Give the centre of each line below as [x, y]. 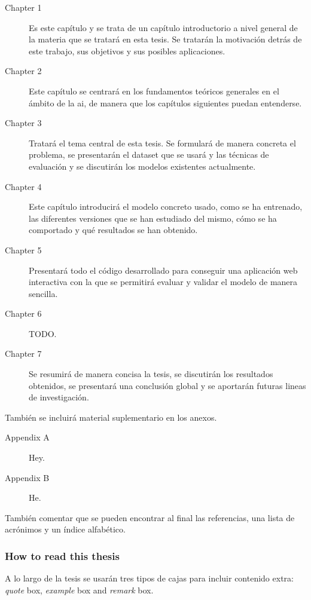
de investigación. [59, 397]
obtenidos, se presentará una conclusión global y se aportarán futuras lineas [167, 385]
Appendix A [27, 437]
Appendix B [27, 477]
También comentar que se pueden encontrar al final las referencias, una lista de [150, 517]
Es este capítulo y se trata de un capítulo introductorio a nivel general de [163, 27]
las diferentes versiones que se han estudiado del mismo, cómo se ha [153, 218]
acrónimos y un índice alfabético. [65, 529]
